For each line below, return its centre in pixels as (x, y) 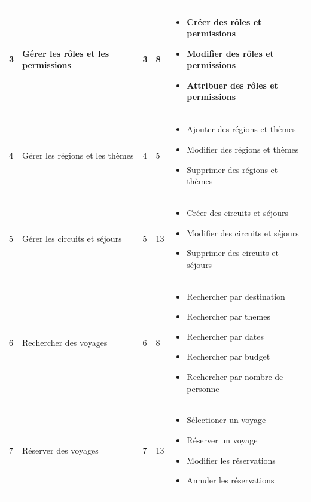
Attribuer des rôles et (232, 85)
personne (203, 388)
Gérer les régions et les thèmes (78, 155)
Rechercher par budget (228, 356)
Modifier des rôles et (230, 53)
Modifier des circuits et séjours (243, 232)
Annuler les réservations (231, 480)
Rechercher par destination (236, 296)
